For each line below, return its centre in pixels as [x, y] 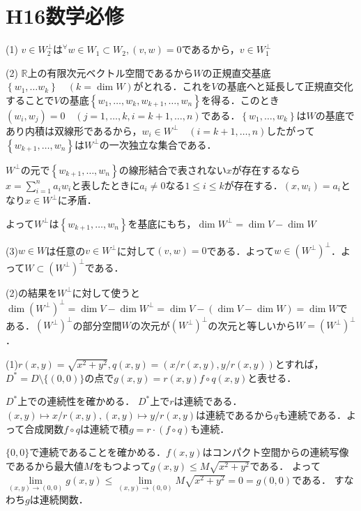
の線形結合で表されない [172, 169]
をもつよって [122, 465]
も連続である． [312, 415]
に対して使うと [106, 292]
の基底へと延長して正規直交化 [285, 86]
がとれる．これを [172, 86]
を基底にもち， [162, 223]
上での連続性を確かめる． [76, 401]
